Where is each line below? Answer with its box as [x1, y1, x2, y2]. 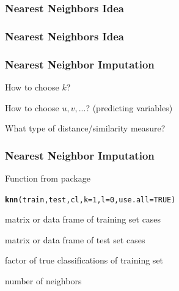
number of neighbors [5, 274, 82, 287]
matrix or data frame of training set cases [5, 213, 161, 226]
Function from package [5, 171, 90, 184]
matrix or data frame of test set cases [5, 233, 145, 246]
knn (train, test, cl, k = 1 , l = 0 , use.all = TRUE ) [5, 195, 176, 204]
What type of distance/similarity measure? [5, 122, 166, 134]
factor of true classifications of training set [5, 254, 164, 267]
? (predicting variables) [86, 101, 173, 114]
